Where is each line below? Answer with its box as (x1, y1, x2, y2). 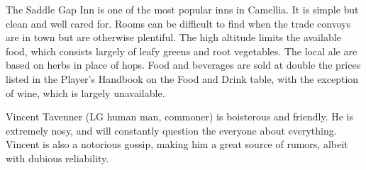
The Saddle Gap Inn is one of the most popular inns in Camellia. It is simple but (6, 2, 359, 16)
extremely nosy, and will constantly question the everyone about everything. (6, 123, 337, 137)
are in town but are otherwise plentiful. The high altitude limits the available (6, 30, 341, 45)
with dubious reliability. (6, 150, 109, 165)
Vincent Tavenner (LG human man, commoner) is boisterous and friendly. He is (6, 109, 353, 124)
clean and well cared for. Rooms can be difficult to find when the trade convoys (6, 16, 351, 30)
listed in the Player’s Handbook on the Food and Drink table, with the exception (6, 71, 359, 86)
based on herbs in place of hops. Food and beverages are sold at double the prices (6, 57, 361, 72)
